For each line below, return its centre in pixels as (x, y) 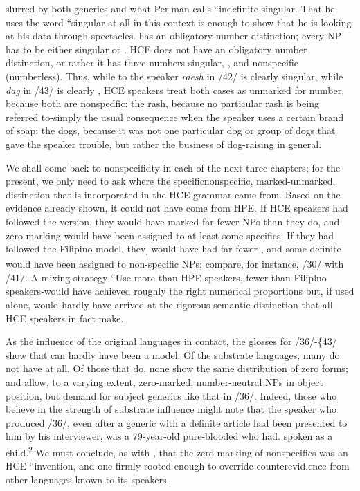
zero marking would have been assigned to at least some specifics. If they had (170, 235)
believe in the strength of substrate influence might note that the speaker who (171, 409)
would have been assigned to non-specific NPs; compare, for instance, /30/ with (175, 264)
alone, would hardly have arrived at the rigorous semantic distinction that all (169, 304)
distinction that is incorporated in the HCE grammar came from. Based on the (173, 194)
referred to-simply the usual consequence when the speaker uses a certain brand (175, 117)
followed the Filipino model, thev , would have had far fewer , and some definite (173, 249)
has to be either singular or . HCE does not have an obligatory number (156, 49)
